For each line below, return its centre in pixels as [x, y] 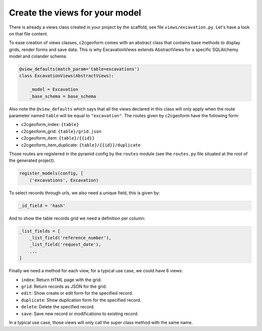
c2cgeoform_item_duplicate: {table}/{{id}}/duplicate [81, 145]
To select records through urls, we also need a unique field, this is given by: [84, 193]
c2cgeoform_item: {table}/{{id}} [58, 138]
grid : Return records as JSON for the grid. [64, 286]
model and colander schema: [38, 56]
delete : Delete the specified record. [58, 307]
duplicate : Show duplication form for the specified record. [81, 300]
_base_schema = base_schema [63, 96]
